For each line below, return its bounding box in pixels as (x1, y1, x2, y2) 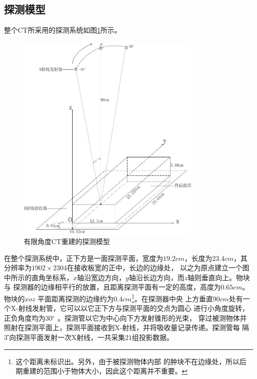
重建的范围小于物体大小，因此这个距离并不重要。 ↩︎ (22, 366, 188, 376)
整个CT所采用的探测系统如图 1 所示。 (4, 25, 122, 35)
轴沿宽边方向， (77, 272, 126, 282)
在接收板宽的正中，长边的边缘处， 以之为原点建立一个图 (67, 262, 250, 273)
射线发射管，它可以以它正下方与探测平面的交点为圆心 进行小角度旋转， (18, 303, 249, 313)
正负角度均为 (4, 312, 45, 323)
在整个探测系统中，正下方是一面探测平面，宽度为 (4, 253, 163, 263)
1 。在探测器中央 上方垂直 (131, 292, 213, 303)
